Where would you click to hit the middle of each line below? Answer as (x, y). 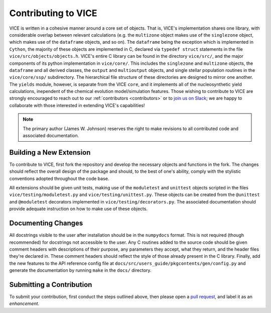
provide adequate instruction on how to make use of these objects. (79, 209)
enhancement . (24, 303)
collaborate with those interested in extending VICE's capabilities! (77, 105)
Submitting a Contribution (51, 285)
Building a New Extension (50, 152)
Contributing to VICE (53, 13)
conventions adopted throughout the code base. (59, 178)
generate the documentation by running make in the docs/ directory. (80, 270)
